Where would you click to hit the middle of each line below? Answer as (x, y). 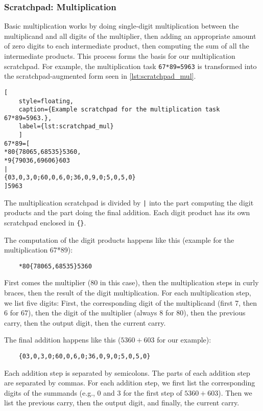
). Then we (235, 392)
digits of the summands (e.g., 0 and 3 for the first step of (93, 392)
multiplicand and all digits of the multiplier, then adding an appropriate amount (130, 36)
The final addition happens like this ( (63, 340)
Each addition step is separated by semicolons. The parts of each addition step (127, 372)
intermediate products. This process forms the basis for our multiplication (120, 56)
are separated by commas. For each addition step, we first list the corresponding (130, 383)
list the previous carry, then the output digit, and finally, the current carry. (122, 403)
